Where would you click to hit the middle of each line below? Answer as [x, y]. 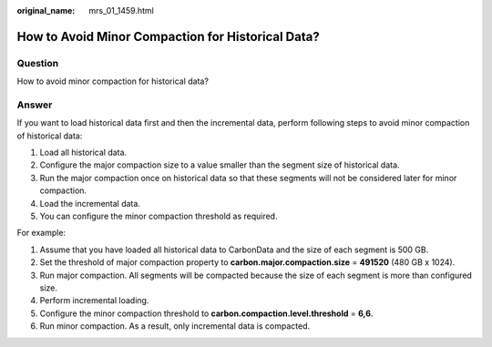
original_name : [46, 10]
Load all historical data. [83, 153]
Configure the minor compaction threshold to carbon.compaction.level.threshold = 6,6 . [206, 313]
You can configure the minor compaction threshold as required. [159, 216]
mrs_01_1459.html [121, 10]
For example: [41, 233]
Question [38, 63]
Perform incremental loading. [94, 301]
